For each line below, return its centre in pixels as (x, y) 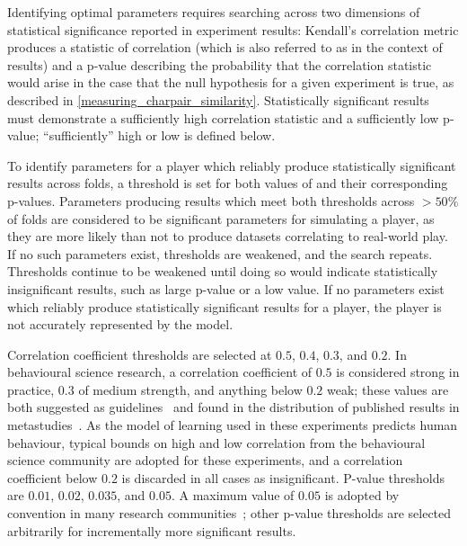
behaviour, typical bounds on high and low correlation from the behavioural (216, 442)
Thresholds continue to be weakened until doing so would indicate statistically (223, 271)
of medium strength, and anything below (190, 389)
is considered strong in (398, 372)
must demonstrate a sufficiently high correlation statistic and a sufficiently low (223, 117)
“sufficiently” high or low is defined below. (159, 135)
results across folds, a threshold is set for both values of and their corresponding (228, 183)
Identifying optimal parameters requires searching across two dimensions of (214, 12)
